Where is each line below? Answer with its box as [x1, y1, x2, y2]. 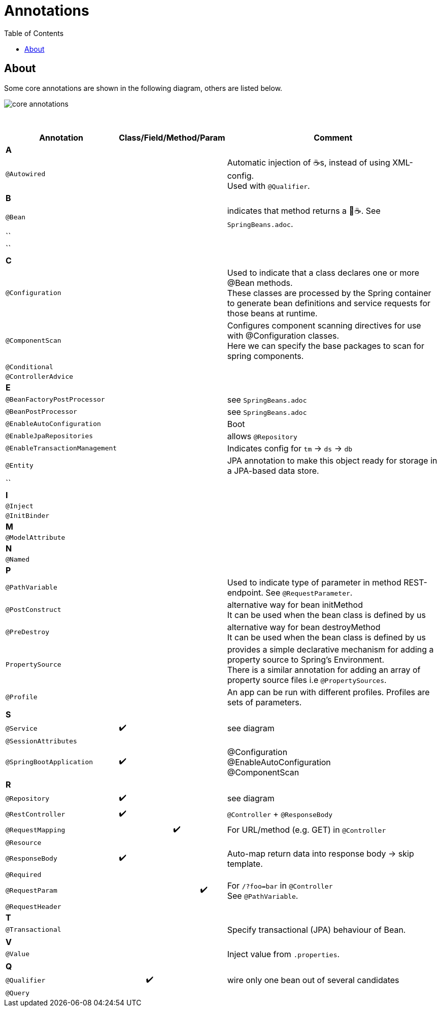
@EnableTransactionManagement [6, 444, 117, 452]
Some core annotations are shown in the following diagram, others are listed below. [4, 83, 283, 92]
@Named [6, 555, 29, 563]
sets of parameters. [227, 697, 302, 707]
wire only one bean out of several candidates [227, 975, 399, 986]
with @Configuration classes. [227, 330, 340, 341]
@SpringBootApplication [6, 758, 93, 766]
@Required [6, 870, 42, 878]
